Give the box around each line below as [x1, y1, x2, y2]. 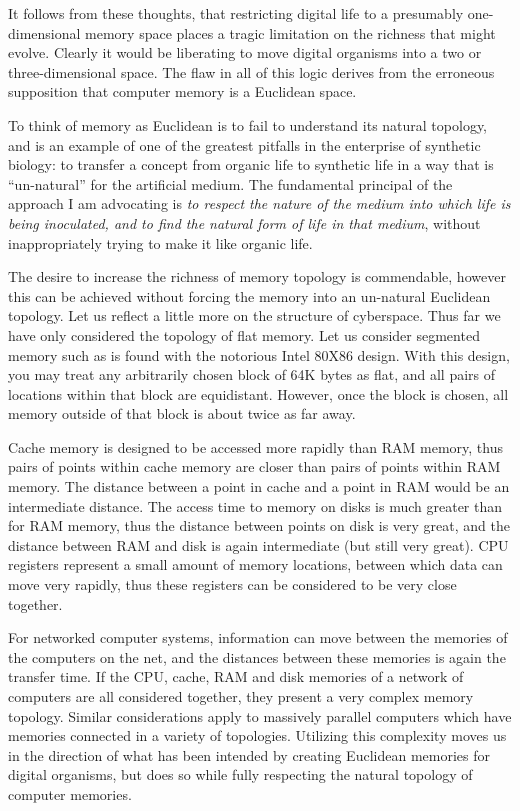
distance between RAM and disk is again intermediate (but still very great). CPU [8, 534, 509, 555]
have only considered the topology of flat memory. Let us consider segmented [8, 324, 480, 345]
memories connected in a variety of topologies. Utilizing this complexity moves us [8, 725, 507, 746]
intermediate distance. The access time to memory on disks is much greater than [8, 495, 503, 516]
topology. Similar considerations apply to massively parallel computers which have [8, 705, 512, 726]
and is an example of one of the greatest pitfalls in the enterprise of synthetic [8, 134, 481, 155]
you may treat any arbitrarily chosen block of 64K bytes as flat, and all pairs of [8, 364, 496, 385]
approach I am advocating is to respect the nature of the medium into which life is [8, 193, 511, 214]
